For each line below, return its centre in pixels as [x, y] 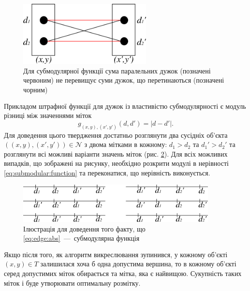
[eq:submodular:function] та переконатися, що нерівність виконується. [107, 173]
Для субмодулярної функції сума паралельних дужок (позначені [117, 70]
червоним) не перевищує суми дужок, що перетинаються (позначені [124, 80]
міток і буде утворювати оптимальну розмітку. [72, 283]
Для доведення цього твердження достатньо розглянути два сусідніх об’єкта [116, 135]
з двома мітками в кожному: [126, 144]
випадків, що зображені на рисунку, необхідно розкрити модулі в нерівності [116, 163]
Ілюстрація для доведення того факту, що [84, 228]
